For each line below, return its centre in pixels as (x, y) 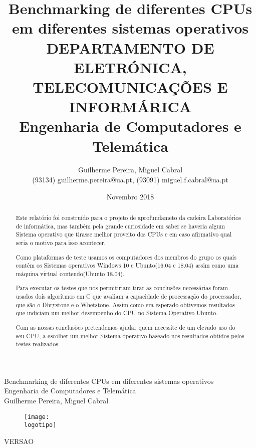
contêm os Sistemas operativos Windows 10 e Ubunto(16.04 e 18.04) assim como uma (127, 265)
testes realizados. (38, 344)
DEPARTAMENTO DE (130, 47)
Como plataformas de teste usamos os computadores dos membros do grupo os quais (126, 257)
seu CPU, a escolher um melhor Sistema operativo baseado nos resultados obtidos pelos (130, 335)
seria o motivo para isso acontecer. (61, 242)
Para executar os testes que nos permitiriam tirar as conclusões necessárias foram (122, 288)
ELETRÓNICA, (130, 67)
